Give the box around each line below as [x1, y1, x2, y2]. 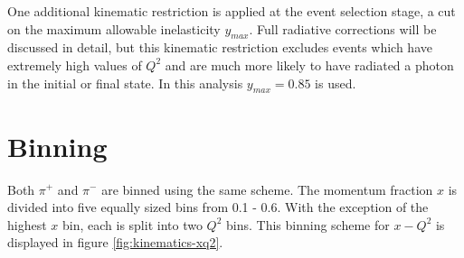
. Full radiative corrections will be [249, 19, 437, 38]
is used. [315, 73, 356, 92]
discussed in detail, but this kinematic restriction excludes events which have [7, 38, 432, 57]
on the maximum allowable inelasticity [7, 19, 221, 38]
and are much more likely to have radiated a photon [165, 55, 454, 74]
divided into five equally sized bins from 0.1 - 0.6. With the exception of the [7, 198, 429, 217]
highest [7, 215, 47, 234]
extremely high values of [7, 55, 142, 74]
